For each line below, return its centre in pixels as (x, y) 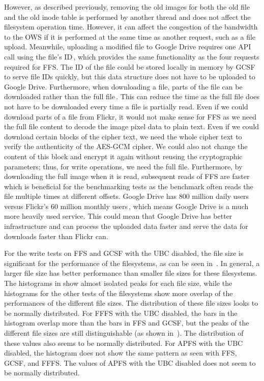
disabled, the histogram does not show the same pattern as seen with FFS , (121, 353)
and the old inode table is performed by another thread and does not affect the (127, 17)
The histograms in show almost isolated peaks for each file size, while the (118, 283)
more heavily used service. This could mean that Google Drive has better (118, 216)
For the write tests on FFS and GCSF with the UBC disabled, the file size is (124, 253)
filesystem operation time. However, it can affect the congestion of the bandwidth (131, 27)
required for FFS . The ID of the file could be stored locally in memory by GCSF (130, 66)
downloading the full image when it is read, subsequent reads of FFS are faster (127, 176)
